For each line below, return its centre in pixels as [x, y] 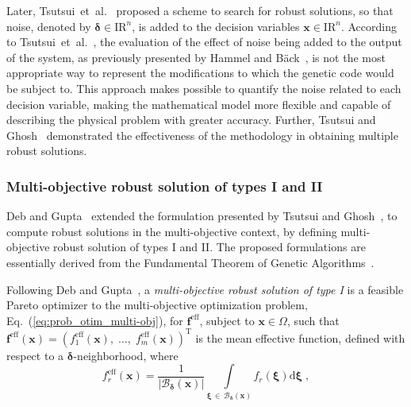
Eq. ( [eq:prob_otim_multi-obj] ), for [95, 320]
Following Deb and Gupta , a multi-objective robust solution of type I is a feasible [205, 289]
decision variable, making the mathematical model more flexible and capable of [199, 104]
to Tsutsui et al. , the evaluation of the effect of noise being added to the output [204, 42]
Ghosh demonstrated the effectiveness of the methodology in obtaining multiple [202, 135]
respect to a [35, 355]
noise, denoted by [49, 26]
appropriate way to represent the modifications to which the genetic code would [200, 73]
